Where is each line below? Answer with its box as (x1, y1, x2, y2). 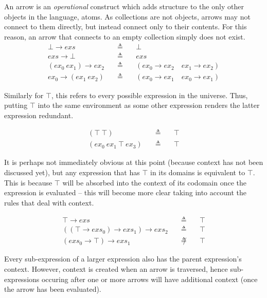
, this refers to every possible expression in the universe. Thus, (51, 89, 248, 100)
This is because (4, 177, 52, 188)
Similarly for (4, 89, 44, 100)
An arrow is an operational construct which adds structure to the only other (4, 1, 244, 11)
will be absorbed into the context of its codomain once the (62, 177, 246, 188)
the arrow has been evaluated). (4, 284, 101, 294)
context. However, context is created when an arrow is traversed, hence (4, 264, 228, 274)
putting (4, 100, 28, 110)
